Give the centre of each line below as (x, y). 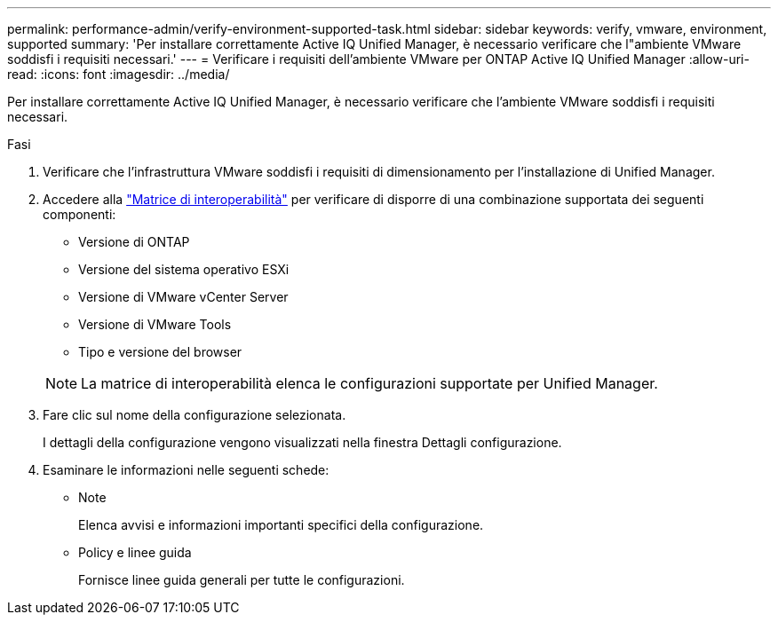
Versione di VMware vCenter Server (183, 297)
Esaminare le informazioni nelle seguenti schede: (186, 470)
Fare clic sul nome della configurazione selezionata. (194, 415)
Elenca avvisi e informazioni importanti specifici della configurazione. (281, 525)
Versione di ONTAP (134, 242)
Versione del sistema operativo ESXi (184, 269)
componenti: (79, 214)
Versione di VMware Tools (155, 324)
